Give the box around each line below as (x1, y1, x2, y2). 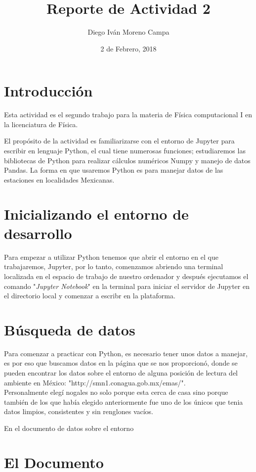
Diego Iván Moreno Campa (87, 27, 170, 37)
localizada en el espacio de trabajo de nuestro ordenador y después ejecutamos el (4, 271, 249, 281)
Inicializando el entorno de (4, 203, 189, 224)
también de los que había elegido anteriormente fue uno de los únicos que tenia (4, 396, 243, 407)
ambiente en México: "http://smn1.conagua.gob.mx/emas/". (4, 377, 186, 387)
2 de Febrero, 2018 (100, 43, 157, 53)
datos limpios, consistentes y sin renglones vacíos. (4, 406, 154, 417)
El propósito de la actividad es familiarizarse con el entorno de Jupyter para (4, 136, 235, 146)
